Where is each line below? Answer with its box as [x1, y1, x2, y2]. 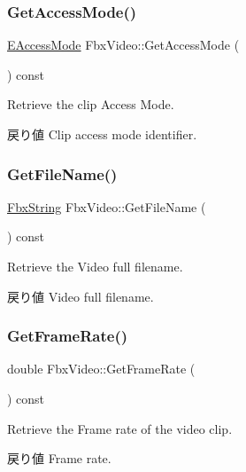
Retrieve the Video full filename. [7, 257, 183, 275]
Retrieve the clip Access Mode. [7, 95, 174, 114]
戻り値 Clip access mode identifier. [7, 125, 197, 143]
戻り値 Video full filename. [7, 287, 154, 305]
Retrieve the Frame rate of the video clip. [7, 419, 233, 437]
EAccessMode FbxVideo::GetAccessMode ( [7, 35, 240, 54]
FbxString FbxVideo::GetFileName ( [7, 197, 206, 216]
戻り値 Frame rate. [7, 449, 111, 468]
